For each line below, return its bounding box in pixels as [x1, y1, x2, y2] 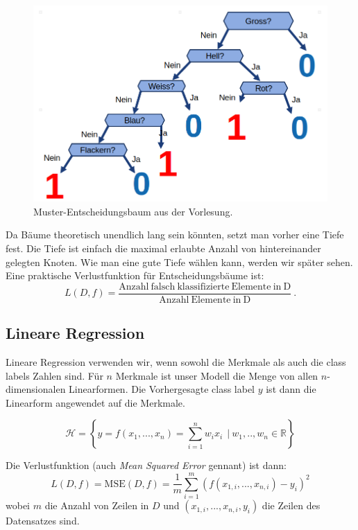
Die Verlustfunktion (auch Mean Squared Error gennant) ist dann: [6, 458, 287, 472]
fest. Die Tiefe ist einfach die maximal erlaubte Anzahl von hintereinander [6, 240, 321, 255]
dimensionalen [6, 382, 66, 396]
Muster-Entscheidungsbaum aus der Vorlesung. [33, 204, 233, 218]
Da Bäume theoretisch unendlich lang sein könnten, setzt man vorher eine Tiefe [6, 227, 344, 242]
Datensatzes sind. [6, 513, 80, 528]
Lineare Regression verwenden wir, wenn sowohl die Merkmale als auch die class [6, 354, 346, 369]
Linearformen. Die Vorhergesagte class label [69, 382, 255, 396]
